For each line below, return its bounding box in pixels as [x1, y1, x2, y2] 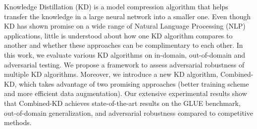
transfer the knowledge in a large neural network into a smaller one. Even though [4, 11, 251, 21]
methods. [4, 117, 32, 128]
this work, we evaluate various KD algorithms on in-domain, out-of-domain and [4, 49, 246, 60]
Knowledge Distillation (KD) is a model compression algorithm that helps [4, 1, 228, 11]
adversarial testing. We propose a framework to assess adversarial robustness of [4, 59, 245, 69]
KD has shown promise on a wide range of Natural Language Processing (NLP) [4, 21, 246, 31]
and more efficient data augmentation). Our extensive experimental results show [4, 88, 247, 98]
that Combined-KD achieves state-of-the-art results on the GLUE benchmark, [4, 97, 241, 108]
